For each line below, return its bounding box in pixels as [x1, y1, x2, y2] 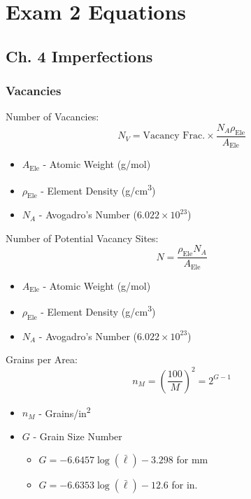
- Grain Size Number [33, 428, 122, 443]
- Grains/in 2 [38, 403, 91, 420]
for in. [171, 477, 198, 492]
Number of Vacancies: [6, 109, 99, 124]
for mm [176, 452, 208, 467]
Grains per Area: [6, 352, 78, 367]
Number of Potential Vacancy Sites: [6, 230, 159, 245]
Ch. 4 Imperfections [6, 45, 153, 66]
